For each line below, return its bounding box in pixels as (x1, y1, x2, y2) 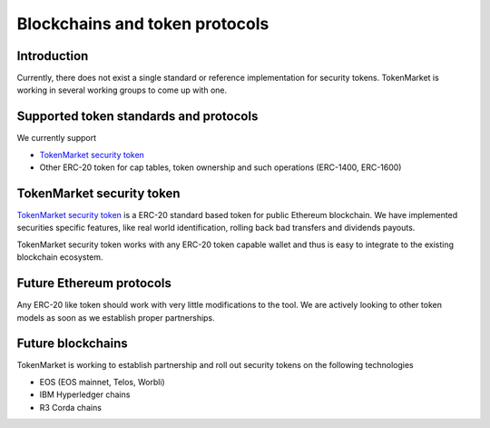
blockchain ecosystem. (16, 252, 103, 263)
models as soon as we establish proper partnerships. (16, 312, 215, 323)
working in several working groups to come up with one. (16, 85, 228, 95)
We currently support (16, 133, 97, 144)
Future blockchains (16, 336, 128, 352)
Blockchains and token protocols (16, 14, 269, 34)
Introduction (16, 48, 89, 64)
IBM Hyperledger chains (39, 389, 131, 400)
